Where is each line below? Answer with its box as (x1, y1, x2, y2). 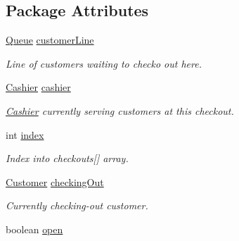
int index (6, 127, 44, 142)
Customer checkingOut (6, 174, 104, 189)
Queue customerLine (6, 32, 94, 47)
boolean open (6, 221, 63, 236)
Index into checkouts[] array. (6, 151, 129, 166)
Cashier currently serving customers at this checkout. (6, 103, 234, 118)
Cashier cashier (6, 80, 71, 94)
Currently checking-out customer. (6, 198, 148, 213)
